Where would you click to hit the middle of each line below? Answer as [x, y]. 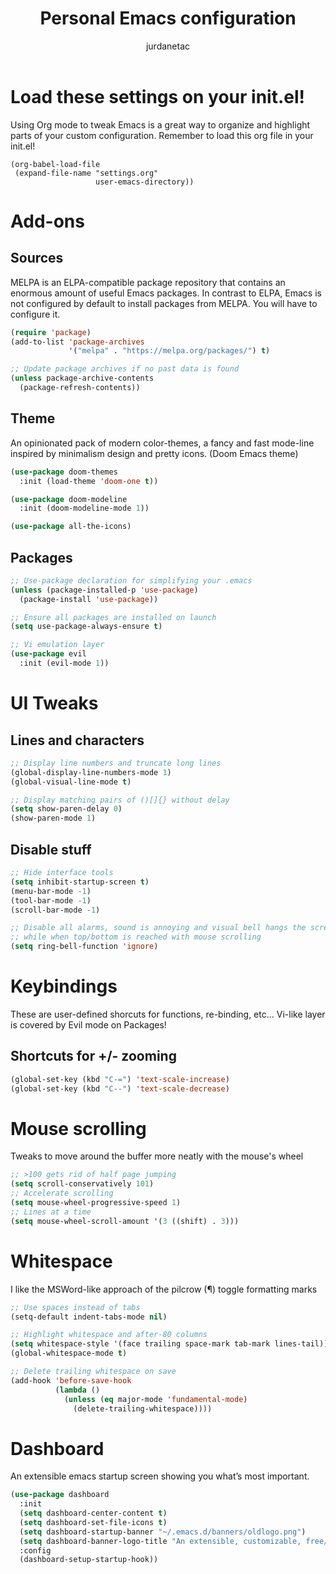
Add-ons [47, 221]
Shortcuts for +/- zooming [93, 1056]
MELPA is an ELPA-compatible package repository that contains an [148, 282]
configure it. [35, 314]
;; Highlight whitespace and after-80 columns [109, 1335]
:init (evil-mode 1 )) [64, 663]
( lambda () [77, 1390]
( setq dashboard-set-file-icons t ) [93, 1522]
